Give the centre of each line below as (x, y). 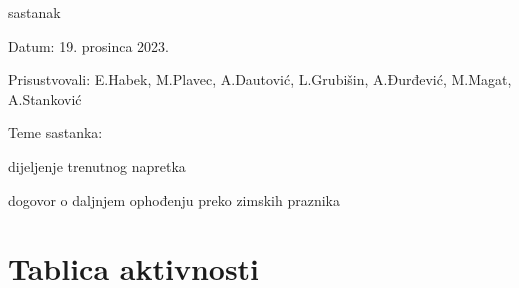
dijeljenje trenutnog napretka (97, 165)
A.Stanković (45, 98)
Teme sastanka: (55, 132)
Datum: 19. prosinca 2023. (88, 45)
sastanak (34, 12)
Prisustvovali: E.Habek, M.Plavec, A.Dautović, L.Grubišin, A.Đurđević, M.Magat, (260, 79)
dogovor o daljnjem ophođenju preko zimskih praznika (174, 199)
